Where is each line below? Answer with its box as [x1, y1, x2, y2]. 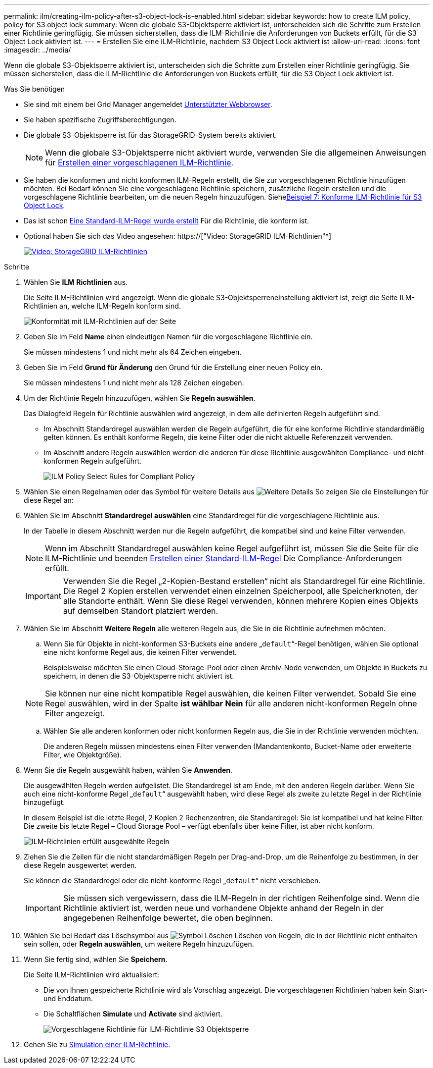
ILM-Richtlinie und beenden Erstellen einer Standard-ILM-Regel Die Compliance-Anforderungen [45, 553, 402, 563]
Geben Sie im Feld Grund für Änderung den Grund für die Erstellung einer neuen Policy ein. [24, 363, 323, 372]
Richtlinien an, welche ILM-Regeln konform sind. [24, 302, 181, 310]
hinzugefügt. [24, 798, 65, 806]
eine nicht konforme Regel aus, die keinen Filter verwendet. [43, 648, 237, 656]
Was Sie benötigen [4, 85, 65, 93]
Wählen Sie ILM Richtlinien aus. [24, 278, 128, 286]
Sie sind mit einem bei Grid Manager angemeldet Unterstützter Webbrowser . [24, 100, 272, 108]
